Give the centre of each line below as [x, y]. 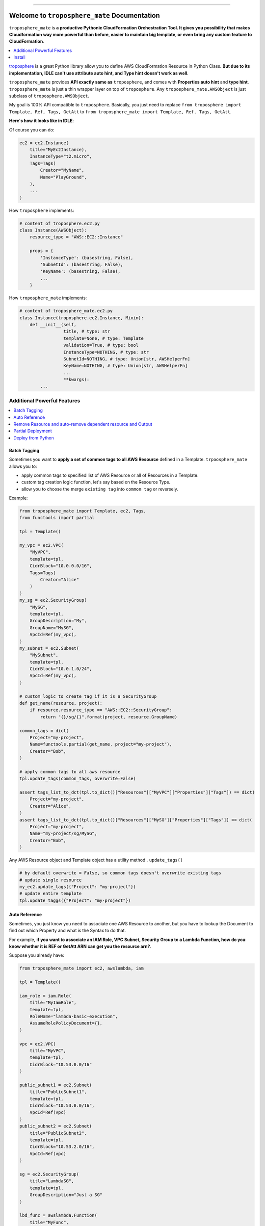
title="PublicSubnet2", [58, 1133]
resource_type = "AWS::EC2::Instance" [76, 237]
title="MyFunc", [49, 1222]
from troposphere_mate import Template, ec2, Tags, [83, 511]
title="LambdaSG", [52, 1181]
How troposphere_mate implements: [48, 298]
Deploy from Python [34, 438]
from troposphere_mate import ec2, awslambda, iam [82, 968]
